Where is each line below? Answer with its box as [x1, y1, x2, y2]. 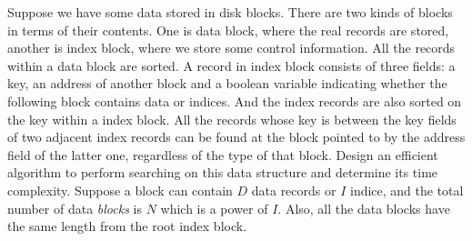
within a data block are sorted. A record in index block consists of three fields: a [7, 55, 456, 75]
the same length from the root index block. [7, 216, 247, 236]
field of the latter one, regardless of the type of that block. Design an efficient [7, 145, 438, 164]
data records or [251, 180, 336, 199]
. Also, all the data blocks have [277, 198, 450, 217]
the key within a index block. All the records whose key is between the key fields [7, 109, 457, 128]
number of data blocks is [7, 198, 142, 217]
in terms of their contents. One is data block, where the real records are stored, [7, 20, 449, 39]
